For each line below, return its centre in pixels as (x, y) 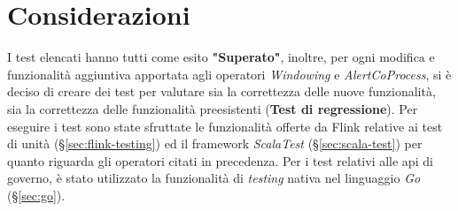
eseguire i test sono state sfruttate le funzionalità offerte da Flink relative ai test (225, 126)
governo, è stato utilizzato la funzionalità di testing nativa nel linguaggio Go (214, 178)
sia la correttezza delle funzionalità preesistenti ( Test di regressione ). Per (213, 108)
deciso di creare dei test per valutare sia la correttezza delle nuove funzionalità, (221, 91)
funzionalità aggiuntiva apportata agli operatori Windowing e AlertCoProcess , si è (229, 74)
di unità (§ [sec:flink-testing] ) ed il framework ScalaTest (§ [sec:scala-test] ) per (215, 143)
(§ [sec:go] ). (36, 195)
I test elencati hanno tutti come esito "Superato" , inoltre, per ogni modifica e (221, 57)
